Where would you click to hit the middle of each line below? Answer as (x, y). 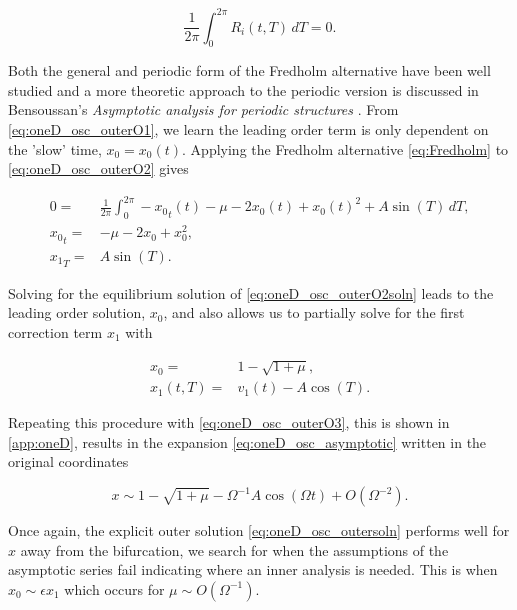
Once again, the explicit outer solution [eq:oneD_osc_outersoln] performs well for (259, 530)
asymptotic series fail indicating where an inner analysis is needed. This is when (253, 569)
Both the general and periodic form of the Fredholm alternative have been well (249, 70)
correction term (55, 332)
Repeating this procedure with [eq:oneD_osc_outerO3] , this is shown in (229, 422)
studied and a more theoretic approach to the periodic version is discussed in (243, 89)
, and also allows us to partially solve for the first (314, 312)
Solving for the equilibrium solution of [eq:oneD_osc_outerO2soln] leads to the (251, 292)
